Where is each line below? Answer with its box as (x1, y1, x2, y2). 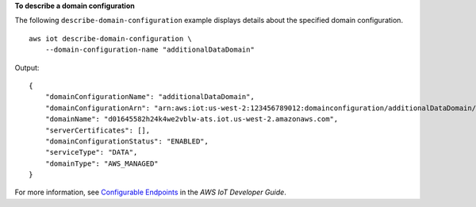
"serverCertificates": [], (44, 125, 151, 135)
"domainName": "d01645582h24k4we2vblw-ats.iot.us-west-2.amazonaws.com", (44, 115, 339, 124)
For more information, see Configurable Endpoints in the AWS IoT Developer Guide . (14, 187, 287, 197)
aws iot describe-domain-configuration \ (29, 34, 192, 43)
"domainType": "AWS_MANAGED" (44, 159, 159, 168)
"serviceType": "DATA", (44, 148, 138, 157)
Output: (14, 63, 40, 72)
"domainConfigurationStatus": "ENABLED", (44, 136, 209, 146)
